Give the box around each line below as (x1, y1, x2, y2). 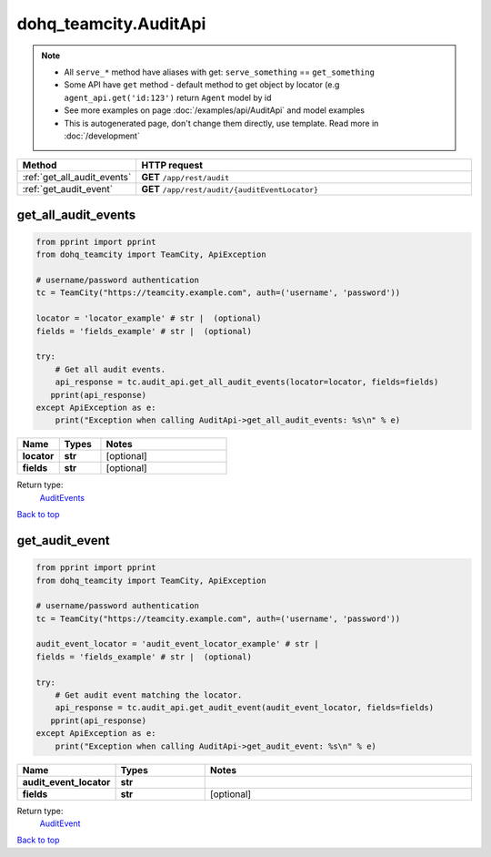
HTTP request (141, 159, 204, 172)
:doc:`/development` (64, 130, 140, 141)
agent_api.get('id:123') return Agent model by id (64, 92, 272, 103)
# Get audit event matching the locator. (55, 690, 243, 700)
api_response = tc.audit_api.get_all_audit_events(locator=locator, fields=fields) (55, 377, 439, 387)
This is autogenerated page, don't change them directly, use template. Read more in (64, 117, 379, 128)
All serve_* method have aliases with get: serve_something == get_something (64, 66, 375, 77)
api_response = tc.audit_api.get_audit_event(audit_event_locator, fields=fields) (55, 702, 435, 713)
